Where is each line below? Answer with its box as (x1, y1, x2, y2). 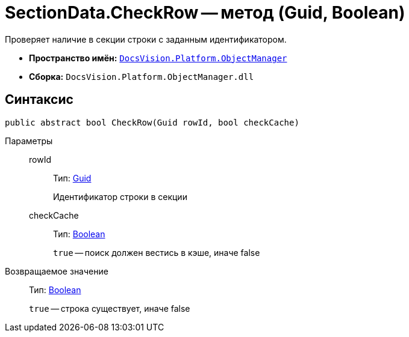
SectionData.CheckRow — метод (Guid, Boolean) (5, 2, 405, 23)
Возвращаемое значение (5, 266, 108, 276)
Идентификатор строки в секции (53, 191, 187, 202)
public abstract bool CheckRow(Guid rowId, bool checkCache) (5, 117, 299, 127)
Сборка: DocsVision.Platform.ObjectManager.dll (29, 71, 254, 82)
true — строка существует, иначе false (29, 303, 190, 314)
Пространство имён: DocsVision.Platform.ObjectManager (29, 52, 287, 63)
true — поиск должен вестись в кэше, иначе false (53, 247, 260, 258)
